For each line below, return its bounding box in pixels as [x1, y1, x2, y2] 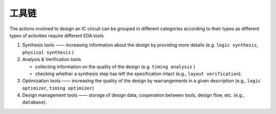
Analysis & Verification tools [22, 56, 81, 62]
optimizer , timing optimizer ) [22, 85, 94, 91]
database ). [22, 99, 47, 105]
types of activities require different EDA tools [9, 32, 104, 38]
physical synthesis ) [22, 49, 74, 55]
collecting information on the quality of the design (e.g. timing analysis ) [35, 63, 195, 70]
